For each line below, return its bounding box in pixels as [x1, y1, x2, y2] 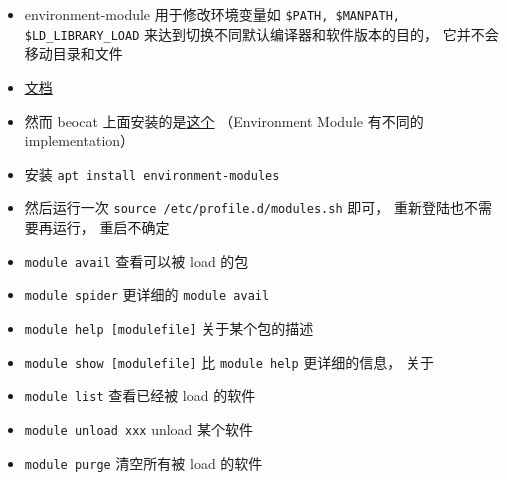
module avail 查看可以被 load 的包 [24, 250, 249, 271]
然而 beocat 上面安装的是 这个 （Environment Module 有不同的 [24, 110, 424, 131]
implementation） [24, 130, 135, 151]
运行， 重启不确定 [52, 217, 170, 237]
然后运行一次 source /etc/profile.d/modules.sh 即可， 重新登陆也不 [24, 197, 478, 218]
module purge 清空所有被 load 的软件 [24, 452, 263, 473]
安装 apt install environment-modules [24, 163, 280, 184]
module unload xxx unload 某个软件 [24, 418, 254, 439]
